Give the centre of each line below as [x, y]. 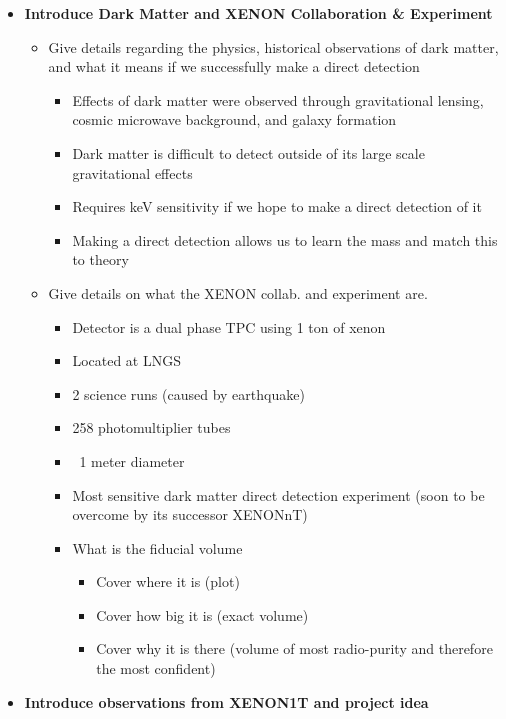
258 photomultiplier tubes [151, 427]
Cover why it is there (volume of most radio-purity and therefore [294, 648]
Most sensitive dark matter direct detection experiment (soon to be [278, 494]
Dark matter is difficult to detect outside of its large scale [248, 152]
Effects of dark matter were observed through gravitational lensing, [278, 99]
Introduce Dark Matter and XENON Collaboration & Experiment [258, 13]
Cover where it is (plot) [168, 581]
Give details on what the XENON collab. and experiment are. [238, 292]
